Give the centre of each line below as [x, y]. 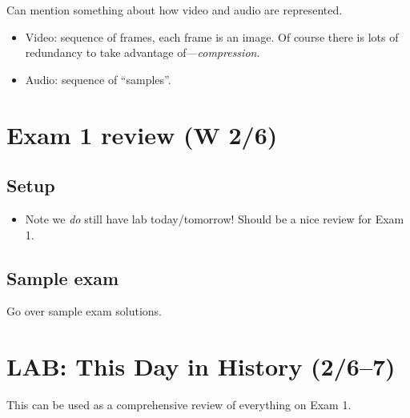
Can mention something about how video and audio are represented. [175, 10]
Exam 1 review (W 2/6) [142, 134]
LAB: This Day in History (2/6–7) [201, 366]
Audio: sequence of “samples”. [98, 79]
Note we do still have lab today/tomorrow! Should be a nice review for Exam [215, 218]
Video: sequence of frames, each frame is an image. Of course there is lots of [212, 36]
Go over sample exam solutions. [84, 311]
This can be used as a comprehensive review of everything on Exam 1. [179, 405]
